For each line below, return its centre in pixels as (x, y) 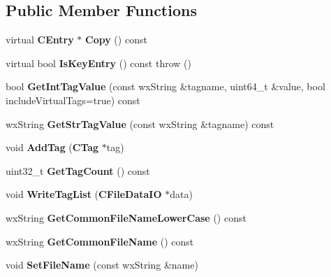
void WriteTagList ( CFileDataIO (84, 194)
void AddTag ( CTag (52, 147)
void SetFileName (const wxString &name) (102, 265)
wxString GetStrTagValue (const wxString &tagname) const (140, 123)
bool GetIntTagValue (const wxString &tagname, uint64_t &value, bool (165, 86)
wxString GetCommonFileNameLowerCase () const (126, 217)
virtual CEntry (40, 40)
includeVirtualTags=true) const (73, 100)
